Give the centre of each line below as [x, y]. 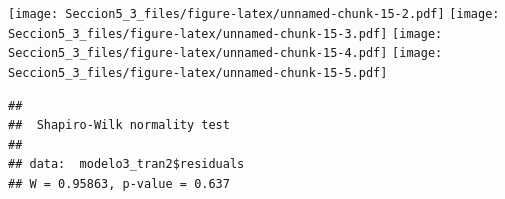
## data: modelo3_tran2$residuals [126, 164]
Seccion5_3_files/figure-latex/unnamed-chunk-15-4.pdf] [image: [225, 53]
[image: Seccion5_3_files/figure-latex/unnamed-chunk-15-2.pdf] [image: [254, 14]
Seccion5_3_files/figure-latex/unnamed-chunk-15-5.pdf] [198, 72]
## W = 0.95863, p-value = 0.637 [119, 184]
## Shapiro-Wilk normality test [119, 125]
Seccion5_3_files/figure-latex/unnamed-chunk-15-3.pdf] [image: [225, 33]
